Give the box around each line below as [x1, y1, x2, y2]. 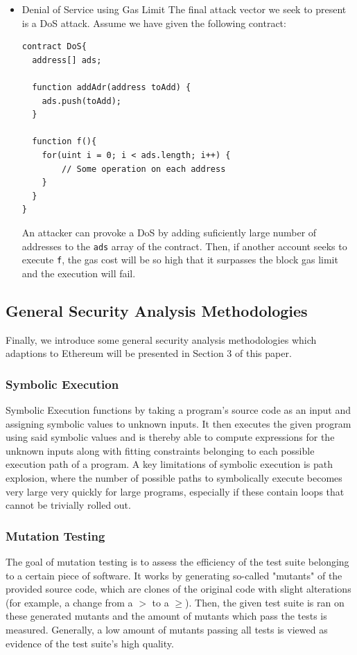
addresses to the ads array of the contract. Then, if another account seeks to [21, 238, 347, 253]
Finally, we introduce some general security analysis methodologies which [6, 332, 317, 347]
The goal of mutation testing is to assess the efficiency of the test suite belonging [6, 554, 349, 568]
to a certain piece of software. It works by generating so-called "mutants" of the [6, 568, 342, 582]
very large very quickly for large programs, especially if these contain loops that [6, 484, 345, 498]
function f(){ [32, 137, 97, 147]
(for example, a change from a [6, 595, 133, 609]
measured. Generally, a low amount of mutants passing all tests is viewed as [6, 622, 328, 636]
